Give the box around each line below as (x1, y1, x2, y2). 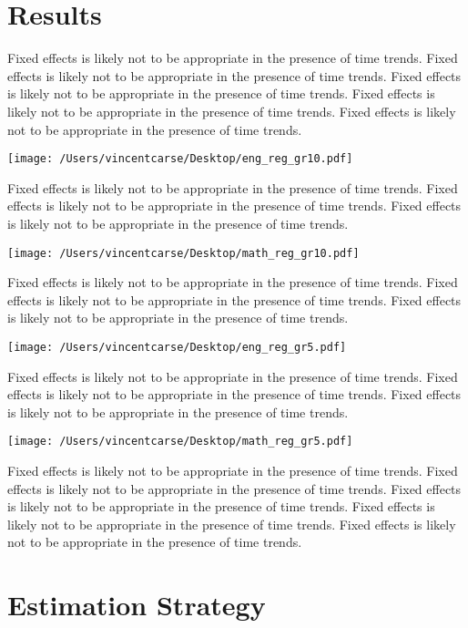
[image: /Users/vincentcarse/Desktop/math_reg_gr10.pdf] (7, 246, 360, 260)
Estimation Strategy (7, 586, 266, 623)
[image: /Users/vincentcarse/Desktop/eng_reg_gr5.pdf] (7, 340, 347, 354)
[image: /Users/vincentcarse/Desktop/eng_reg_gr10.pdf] (7, 152, 353, 166)
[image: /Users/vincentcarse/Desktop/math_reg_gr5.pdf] (7, 435, 353, 448)
